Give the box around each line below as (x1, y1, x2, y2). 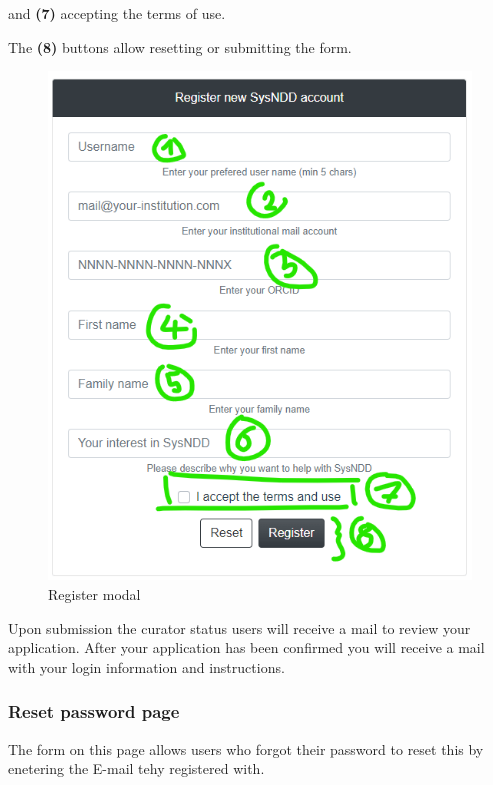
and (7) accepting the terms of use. (8, 3, 226, 23)
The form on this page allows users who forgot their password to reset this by (8, 738, 484, 759)
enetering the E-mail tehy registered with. (8, 758, 265, 779)
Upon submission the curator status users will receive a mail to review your (8, 617, 471, 638)
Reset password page (8, 699, 180, 724)
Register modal (48, 584, 141, 605)
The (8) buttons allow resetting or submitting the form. (8, 36, 352, 57)
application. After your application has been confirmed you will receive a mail (8, 637, 485, 658)
